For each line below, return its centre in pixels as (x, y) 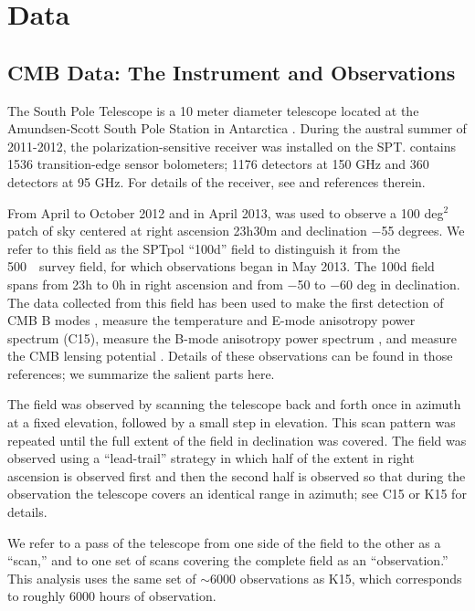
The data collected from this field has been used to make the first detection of (226, 302)
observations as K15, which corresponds (351, 578)
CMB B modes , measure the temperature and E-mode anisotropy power (211, 320)
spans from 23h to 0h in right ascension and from (145, 284)
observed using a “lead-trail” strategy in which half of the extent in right (211, 458)
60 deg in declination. (400, 284)
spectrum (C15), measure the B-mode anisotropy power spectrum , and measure (232, 337)
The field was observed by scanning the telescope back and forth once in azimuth (234, 404)
